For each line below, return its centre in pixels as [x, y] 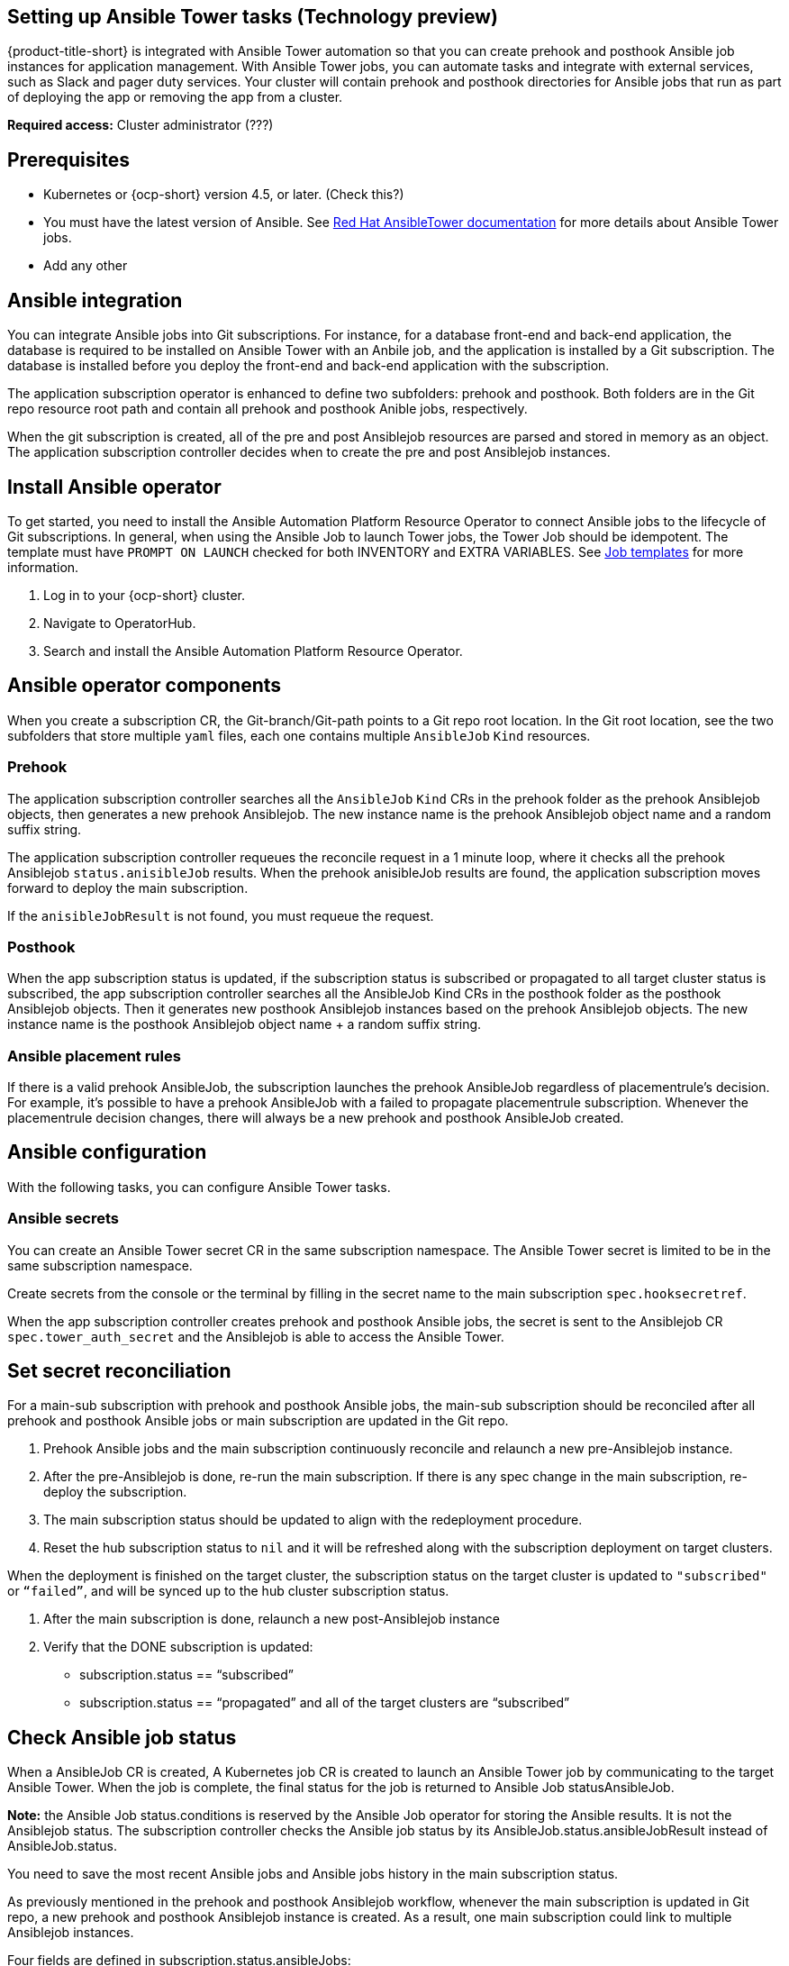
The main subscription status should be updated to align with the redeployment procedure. [313, 1520]
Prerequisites [68, 159]
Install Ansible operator [114, 487]
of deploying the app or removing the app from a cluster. [175, 97]
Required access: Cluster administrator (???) [141, 125]
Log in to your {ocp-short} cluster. [145, 595]
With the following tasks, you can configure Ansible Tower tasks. [199, 1187]
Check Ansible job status [122, 1737]
